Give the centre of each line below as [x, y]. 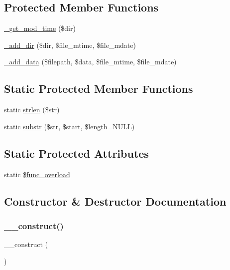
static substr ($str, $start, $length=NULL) [69, 126]
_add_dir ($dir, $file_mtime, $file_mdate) [70, 45]
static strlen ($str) [32, 110]
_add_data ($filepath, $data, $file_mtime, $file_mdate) [90, 62]
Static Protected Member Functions [99, 89]
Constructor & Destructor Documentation [115, 201]
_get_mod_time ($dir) [40, 28]
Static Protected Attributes [76, 153]
